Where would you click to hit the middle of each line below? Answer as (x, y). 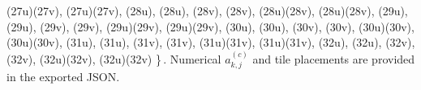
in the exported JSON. (63, 77)
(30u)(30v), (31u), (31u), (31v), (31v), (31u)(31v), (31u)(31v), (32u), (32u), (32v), (211, 42)
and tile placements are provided (334, 58)
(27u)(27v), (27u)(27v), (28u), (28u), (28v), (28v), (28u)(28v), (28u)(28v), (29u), (207, 10)
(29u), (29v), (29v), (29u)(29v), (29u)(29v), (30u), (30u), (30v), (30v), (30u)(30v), (210, 26)
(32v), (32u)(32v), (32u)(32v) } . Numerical (114, 58)
